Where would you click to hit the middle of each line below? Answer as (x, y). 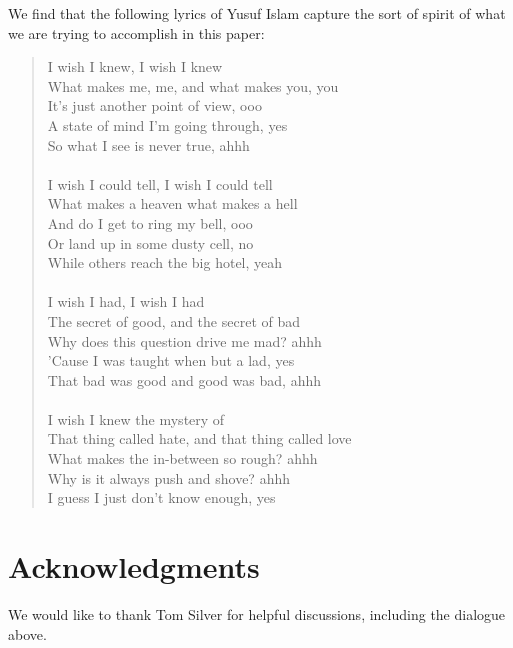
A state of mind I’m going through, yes (167, 124)
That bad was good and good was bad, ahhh (184, 379)
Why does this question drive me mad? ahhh (184, 340)
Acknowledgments (134, 566)
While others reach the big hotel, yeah (165, 262)
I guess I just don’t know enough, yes (161, 497)
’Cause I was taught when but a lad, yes (171, 360)
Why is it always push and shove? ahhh (168, 477)
